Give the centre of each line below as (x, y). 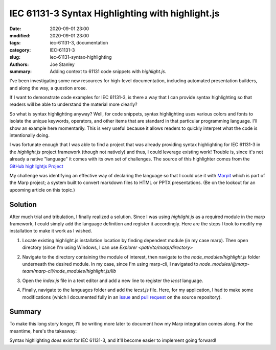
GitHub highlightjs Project (36, 166)
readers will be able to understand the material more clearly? (73, 104)
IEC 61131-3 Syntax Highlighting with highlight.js (114, 13)
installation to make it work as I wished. (51, 231)
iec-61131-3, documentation (79, 43)
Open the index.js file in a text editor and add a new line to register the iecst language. (113, 281)
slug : (15, 57)
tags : (15, 43)
